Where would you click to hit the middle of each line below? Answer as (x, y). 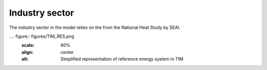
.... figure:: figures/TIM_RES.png (42, 36)
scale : (28, 45)
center (67, 52)
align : (27, 52)
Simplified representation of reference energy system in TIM (122, 59)
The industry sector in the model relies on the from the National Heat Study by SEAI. (95, 27)
